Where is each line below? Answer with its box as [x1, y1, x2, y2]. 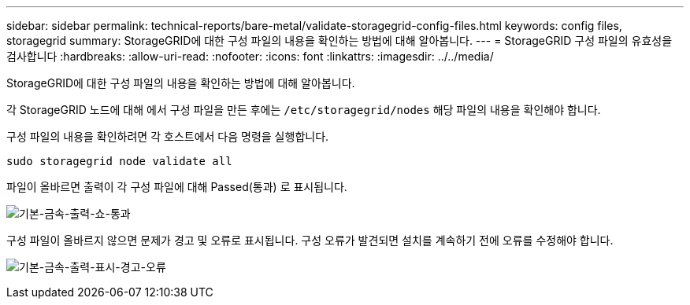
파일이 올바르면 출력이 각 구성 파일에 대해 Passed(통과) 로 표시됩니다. [6, 180, 347, 193]
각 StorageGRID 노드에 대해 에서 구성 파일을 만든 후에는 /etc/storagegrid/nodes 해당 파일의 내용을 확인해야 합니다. [6, 103, 601, 116]
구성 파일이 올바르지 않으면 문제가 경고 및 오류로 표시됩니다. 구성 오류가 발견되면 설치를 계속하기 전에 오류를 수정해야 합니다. [6, 233, 614, 247]
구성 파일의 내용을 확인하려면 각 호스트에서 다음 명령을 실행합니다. [6, 130, 329, 143]
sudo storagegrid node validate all [6, 155, 232, 167]
